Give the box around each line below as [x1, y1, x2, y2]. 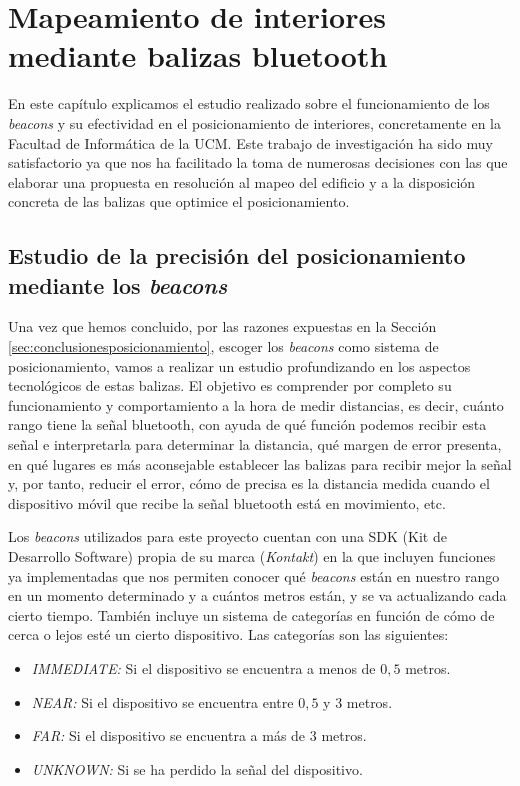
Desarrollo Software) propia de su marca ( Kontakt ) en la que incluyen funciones [8, 546, 496, 566]
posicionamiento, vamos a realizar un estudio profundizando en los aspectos [8, 355, 471, 376]
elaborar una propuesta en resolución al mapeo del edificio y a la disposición [8, 171, 476, 192]
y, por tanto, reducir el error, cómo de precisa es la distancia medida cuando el [8, 473, 490, 494]
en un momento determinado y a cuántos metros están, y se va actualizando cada [8, 585, 507, 606]
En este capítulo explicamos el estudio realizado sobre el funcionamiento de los [8, 93, 490, 114]
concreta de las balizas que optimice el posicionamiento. [8, 191, 350, 212]
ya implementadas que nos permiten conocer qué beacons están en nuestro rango [8, 565, 500, 586]
